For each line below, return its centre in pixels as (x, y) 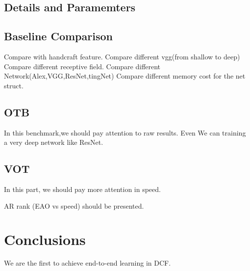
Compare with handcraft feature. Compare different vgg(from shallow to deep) (122, 56)
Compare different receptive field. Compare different (82, 66)
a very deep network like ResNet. (54, 142)
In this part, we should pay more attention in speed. (82, 189)
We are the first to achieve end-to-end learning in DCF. (87, 263)
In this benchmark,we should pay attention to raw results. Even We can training (125, 132)
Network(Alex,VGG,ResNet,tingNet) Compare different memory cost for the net (125, 76)
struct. (14, 85)
